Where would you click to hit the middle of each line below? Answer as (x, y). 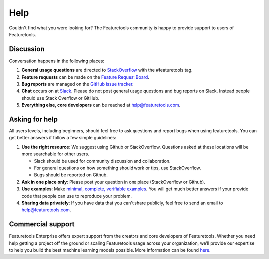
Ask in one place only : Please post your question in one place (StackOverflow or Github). (113, 182)
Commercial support (42, 224)
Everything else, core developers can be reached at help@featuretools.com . (101, 105)
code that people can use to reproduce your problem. (77, 196)
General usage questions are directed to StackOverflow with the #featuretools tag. (107, 70)
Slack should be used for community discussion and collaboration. (102, 161)
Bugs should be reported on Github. (71, 175)
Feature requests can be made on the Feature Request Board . (85, 77)
